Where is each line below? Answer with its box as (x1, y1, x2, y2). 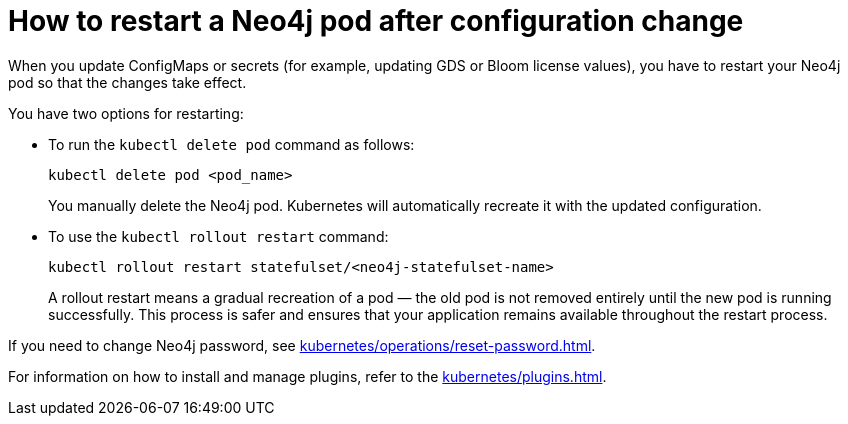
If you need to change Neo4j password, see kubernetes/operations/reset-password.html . (8, 336, 596, 354)
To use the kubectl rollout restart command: (48, 227, 389, 245)
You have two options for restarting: (8, 104, 244, 122)
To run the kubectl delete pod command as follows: (48, 135, 415, 153)
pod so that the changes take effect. (8, 73, 247, 91)
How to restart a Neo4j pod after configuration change (8, 4, 744, 38)
